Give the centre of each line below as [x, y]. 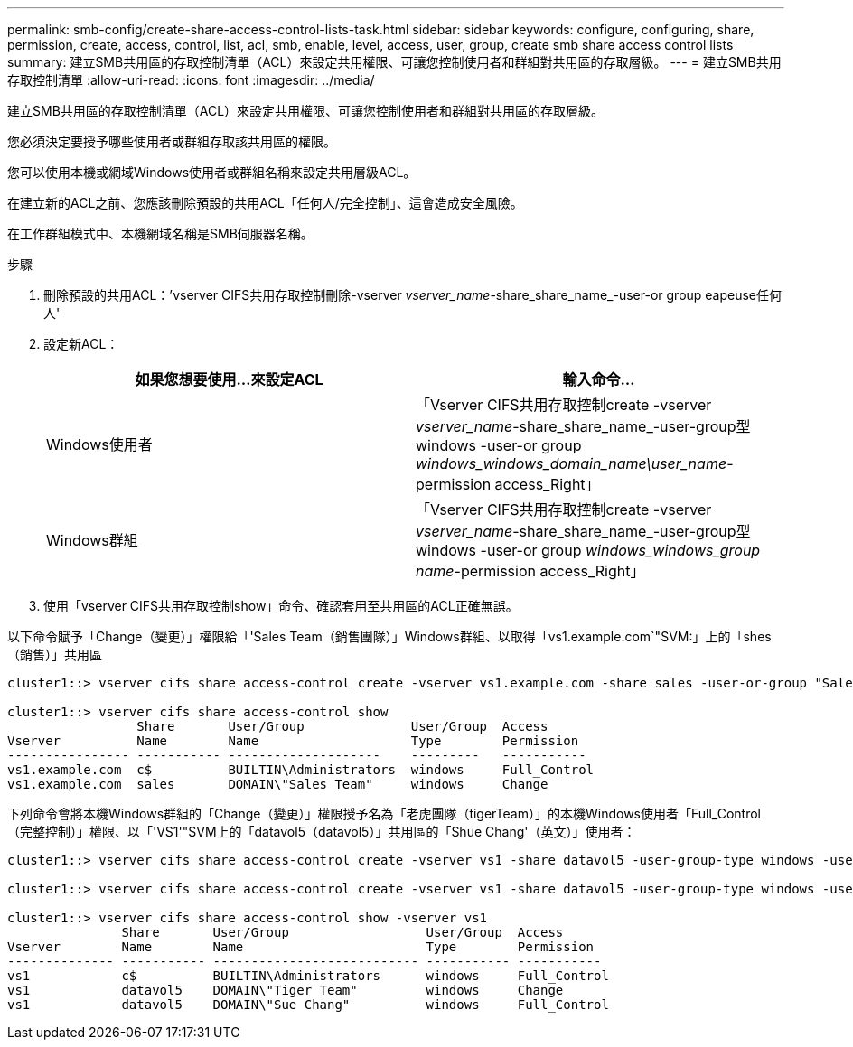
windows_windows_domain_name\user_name [572, 463]
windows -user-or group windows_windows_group [588, 550]
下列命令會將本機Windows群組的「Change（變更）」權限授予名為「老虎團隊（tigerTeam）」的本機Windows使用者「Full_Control [384, 813]
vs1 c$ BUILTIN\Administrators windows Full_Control [308, 976]
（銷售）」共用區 [55, 654]
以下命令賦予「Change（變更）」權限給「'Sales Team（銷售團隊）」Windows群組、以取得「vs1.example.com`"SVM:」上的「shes [389, 636]
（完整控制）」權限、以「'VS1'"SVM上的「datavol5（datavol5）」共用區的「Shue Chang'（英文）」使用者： [322, 832]
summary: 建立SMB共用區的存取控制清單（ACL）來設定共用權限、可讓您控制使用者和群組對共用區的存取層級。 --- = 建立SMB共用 [394, 62]
